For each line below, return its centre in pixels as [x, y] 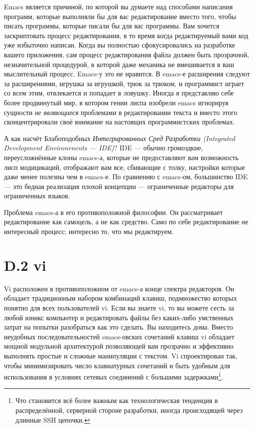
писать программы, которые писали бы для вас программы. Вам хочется [112, 26]
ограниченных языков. [37, 196]
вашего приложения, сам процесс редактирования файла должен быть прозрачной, [127, 54]
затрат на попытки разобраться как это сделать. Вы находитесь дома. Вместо [118, 327]
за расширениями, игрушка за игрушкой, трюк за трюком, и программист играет [124, 83]
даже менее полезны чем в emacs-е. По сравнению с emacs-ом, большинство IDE [126, 177]
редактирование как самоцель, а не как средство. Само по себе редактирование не [126, 222]
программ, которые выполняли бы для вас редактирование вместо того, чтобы [120, 16]
